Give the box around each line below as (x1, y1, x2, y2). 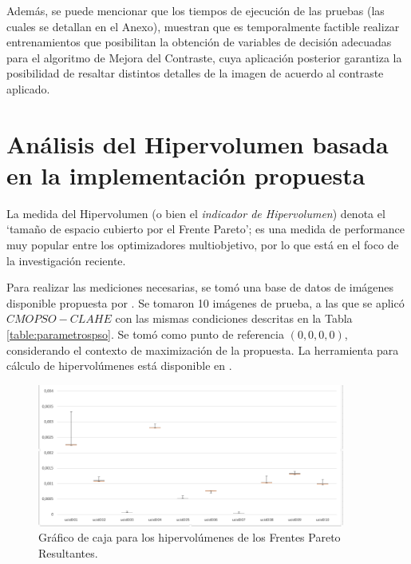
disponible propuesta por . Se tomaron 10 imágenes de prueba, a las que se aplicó (6, 294, 405, 311)
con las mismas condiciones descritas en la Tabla (115, 310, 353, 327)
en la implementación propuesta (6, 158, 366, 191)
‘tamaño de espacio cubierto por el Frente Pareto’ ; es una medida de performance (6, 220, 405, 237)
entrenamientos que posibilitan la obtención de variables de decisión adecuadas (6, 34, 392, 50)
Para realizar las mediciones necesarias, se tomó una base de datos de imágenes (6, 279, 394, 296)
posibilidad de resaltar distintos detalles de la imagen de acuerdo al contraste (6, 65, 384, 81)
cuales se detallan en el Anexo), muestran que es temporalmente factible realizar (6, 18, 400, 34)
